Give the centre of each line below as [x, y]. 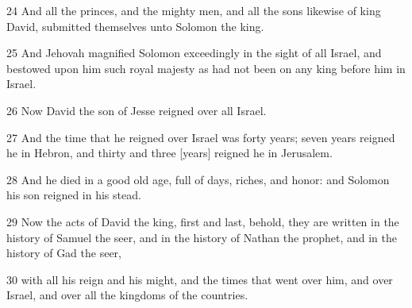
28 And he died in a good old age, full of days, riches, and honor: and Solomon [198, 179]
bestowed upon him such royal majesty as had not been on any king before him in [206, 68]
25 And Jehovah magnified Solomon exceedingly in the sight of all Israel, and [194, 53]
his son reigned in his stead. [74, 195]
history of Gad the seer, [64, 253]
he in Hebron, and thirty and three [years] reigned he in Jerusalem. [169, 153]
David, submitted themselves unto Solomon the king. [135, 26]
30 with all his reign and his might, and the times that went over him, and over [200, 279]
